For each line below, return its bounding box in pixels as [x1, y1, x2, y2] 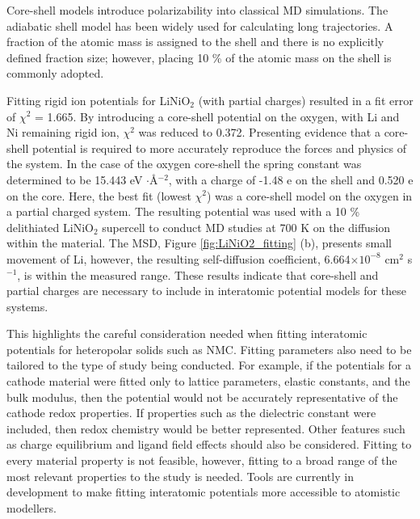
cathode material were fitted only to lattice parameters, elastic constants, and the [6, 373, 410, 390]
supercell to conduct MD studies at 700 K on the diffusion [102, 218, 391, 235]
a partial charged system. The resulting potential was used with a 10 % [6, 203, 360, 220]
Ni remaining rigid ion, [6, 124, 120, 141]
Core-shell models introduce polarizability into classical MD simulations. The [6, 2, 388, 18]
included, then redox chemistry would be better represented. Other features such [6, 420, 405, 437]
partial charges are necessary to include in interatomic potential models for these [6, 282, 406, 299]
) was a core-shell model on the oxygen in [206, 187, 413, 204]
